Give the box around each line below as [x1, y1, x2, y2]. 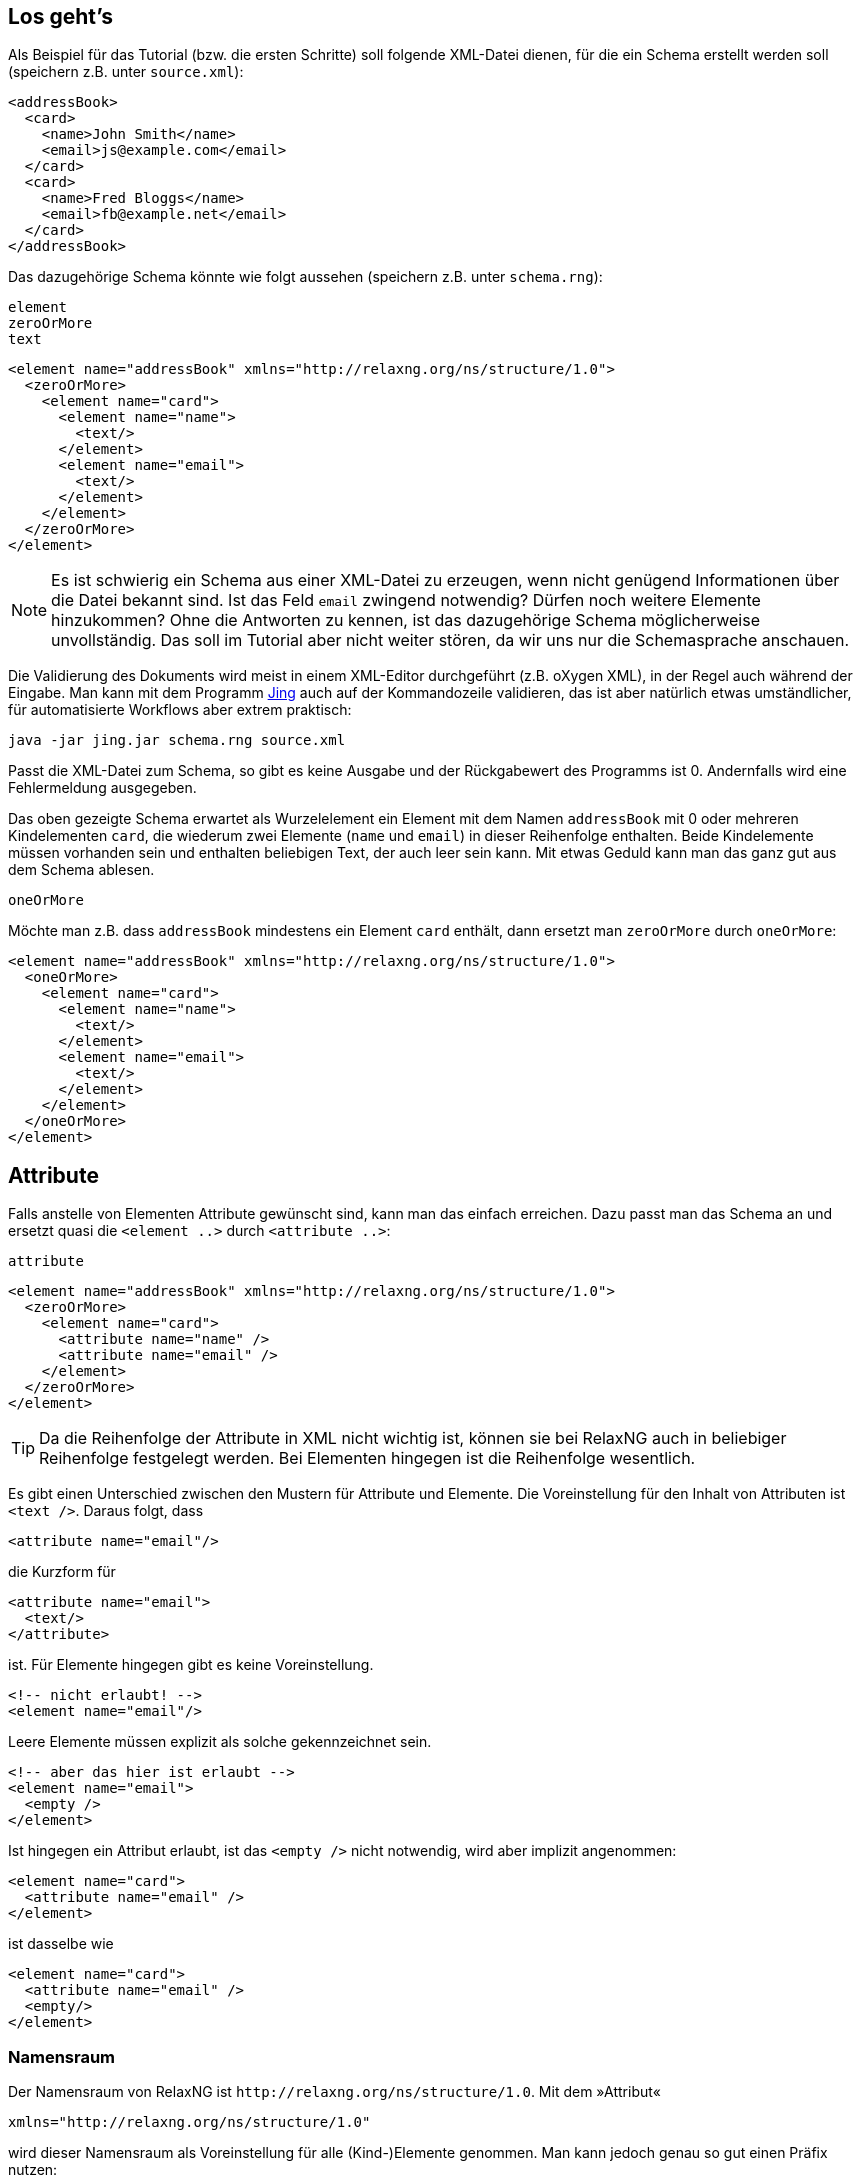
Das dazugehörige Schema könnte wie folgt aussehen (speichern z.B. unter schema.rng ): [8, 268, 603, 286]
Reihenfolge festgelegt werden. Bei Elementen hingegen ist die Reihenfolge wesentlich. [39, 1448, 696, 1469]
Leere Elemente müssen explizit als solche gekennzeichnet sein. [8, 1733, 432, 1751]
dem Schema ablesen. [8, 861, 155, 879]
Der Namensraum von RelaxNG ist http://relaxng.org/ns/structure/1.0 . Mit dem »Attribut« [8, 2083, 661, 2101]
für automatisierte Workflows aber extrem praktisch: [8, 701, 352, 719]
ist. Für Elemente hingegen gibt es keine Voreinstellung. [8, 1656, 374, 1674]
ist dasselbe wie [8, 1935, 114, 1953]
